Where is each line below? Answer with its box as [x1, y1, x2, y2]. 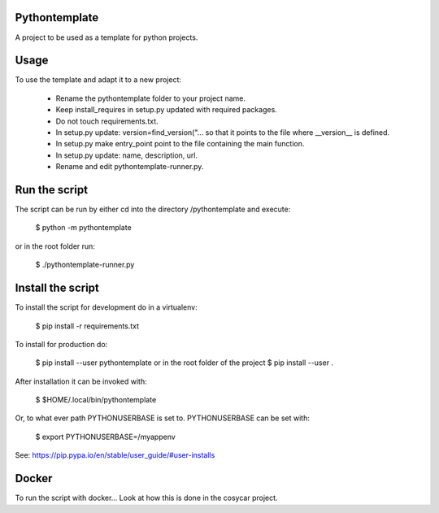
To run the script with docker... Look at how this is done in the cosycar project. [15, 493, 278, 503]
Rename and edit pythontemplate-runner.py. [55, 162, 204, 172]
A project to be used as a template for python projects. [15, 33, 198, 42]
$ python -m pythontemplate [35, 223, 132, 233]
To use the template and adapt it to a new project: [15, 75, 182, 85]
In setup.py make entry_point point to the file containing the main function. [55, 139, 305, 149]
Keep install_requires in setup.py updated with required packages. [55, 105, 278, 115]
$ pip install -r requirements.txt [35, 321, 140, 331]
